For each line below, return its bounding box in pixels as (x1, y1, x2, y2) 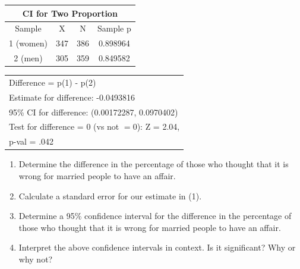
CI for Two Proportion (22, 7, 118, 19)
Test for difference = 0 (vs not (9, 120, 119, 133)
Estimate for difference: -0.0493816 (9, 90, 135, 103)
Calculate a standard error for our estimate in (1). (18, 189, 202, 202)
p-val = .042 (9, 135, 54, 148)
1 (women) (9, 37, 48, 49)
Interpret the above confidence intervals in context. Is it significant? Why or (18, 241, 296, 254)
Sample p (97, 22, 131, 35)
